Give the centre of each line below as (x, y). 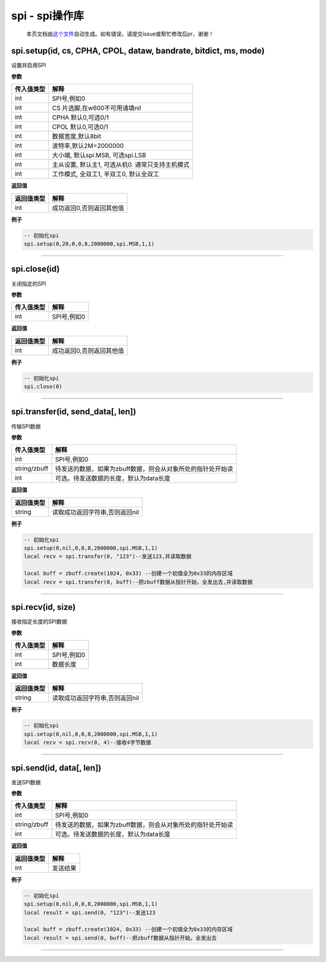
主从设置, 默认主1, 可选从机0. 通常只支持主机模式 (121, 165)
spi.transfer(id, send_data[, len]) (74, 412)
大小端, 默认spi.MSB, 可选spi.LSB (99, 155)
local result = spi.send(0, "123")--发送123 (90, 912)
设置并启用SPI (29, 65)
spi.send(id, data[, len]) (56, 768)
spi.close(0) (43, 387)
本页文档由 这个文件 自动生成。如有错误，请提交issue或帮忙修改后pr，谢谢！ (120, 34)
